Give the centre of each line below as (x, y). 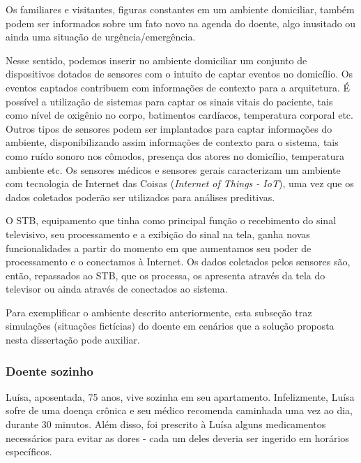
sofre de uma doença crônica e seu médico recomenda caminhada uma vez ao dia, (179, 410)
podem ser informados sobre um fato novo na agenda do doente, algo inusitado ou (181, 23)
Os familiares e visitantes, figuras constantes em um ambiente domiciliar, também (180, 9)
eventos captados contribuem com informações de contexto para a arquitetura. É (178, 87)
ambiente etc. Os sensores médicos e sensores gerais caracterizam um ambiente (173, 169)
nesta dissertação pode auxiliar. (73, 340)
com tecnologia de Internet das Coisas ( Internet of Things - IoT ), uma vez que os (180, 183)
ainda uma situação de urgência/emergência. (101, 37)
